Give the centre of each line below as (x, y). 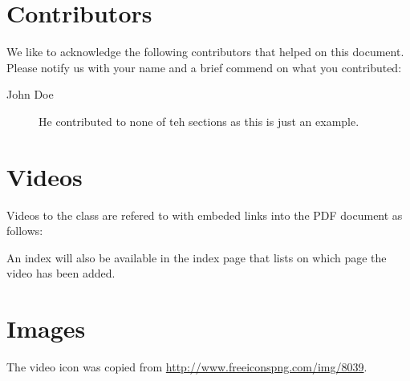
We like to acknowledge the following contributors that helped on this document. (205, 52)
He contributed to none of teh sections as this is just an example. (199, 121)
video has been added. (61, 273)
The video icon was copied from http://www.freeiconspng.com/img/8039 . (187, 367)
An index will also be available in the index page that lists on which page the (197, 257)
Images (46, 328)
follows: (25, 231)
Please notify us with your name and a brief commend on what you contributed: (204, 67)
